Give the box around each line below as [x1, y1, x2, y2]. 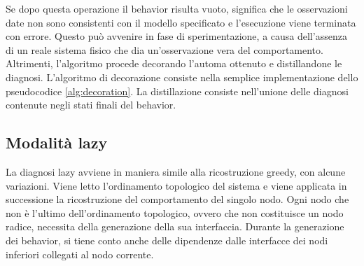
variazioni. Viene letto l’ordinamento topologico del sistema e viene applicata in [6, 178, 347, 192]
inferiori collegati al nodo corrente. [6, 246, 154, 261]
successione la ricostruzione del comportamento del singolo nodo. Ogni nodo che [6, 192, 349, 206]
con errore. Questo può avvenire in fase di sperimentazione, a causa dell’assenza [6, 29, 347, 43]
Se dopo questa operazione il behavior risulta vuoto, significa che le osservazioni [6, 1, 348, 15]
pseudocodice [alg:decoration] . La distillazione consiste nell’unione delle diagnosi [6, 83, 349, 98]
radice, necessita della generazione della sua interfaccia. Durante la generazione [6, 219, 344, 234]
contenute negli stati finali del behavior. [6, 97, 176, 112]
